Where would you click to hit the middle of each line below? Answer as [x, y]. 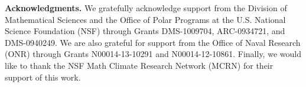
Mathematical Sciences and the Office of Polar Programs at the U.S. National [145, 19]
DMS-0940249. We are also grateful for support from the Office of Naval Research [153, 42]
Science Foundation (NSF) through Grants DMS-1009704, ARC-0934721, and [145, 31]
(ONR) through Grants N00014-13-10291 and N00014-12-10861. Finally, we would [153, 54]
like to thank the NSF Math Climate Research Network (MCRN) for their [139, 65]
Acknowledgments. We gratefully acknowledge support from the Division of [146, 8]
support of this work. [43, 77]
